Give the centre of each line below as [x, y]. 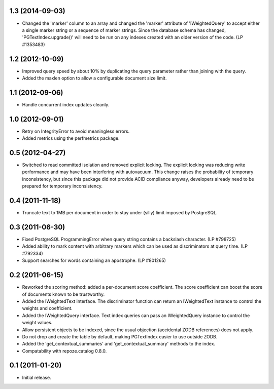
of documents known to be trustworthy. [63, 294]
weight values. [37, 323]
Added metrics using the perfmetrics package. [71, 138]
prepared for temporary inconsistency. [62, 186]
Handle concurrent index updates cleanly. [66, 104]
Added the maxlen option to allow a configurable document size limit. [94, 78]
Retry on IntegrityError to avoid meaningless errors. [76, 131]
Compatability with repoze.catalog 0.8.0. [64, 351]
